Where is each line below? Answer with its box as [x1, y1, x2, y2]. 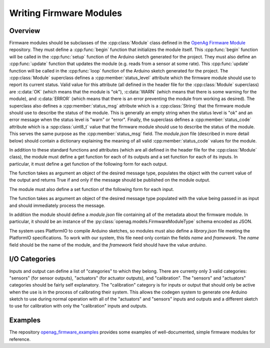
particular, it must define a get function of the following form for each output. [9, 160, 167, 167]
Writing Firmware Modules [9, 7, 122, 18]
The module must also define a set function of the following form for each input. [9, 186, 174, 192]
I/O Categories [9, 255, 56, 263]
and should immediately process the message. [9, 202, 105, 208]
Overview [9, 26, 40, 35]
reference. [9, 336, 31, 342]
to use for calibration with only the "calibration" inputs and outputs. [9, 303, 147, 309]
